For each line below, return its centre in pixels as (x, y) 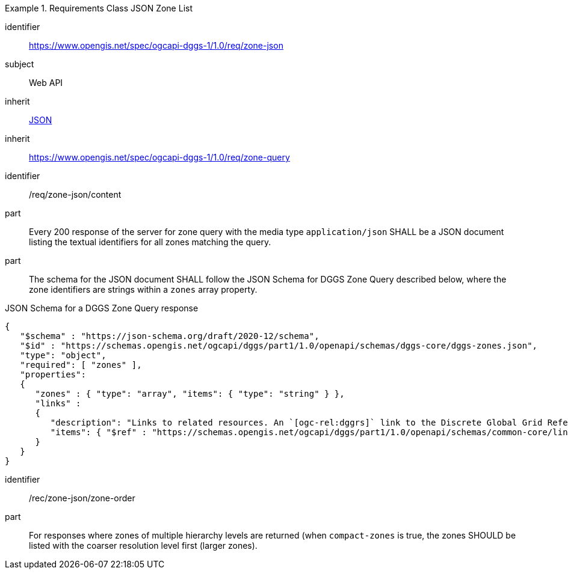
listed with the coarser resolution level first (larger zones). (143, 545)
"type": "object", (63, 355)
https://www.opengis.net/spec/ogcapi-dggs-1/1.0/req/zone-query (159, 157)
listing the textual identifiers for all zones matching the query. (150, 242)
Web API (46, 83)
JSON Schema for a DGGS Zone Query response (102, 308)
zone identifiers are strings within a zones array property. (143, 289)
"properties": (53, 374)
